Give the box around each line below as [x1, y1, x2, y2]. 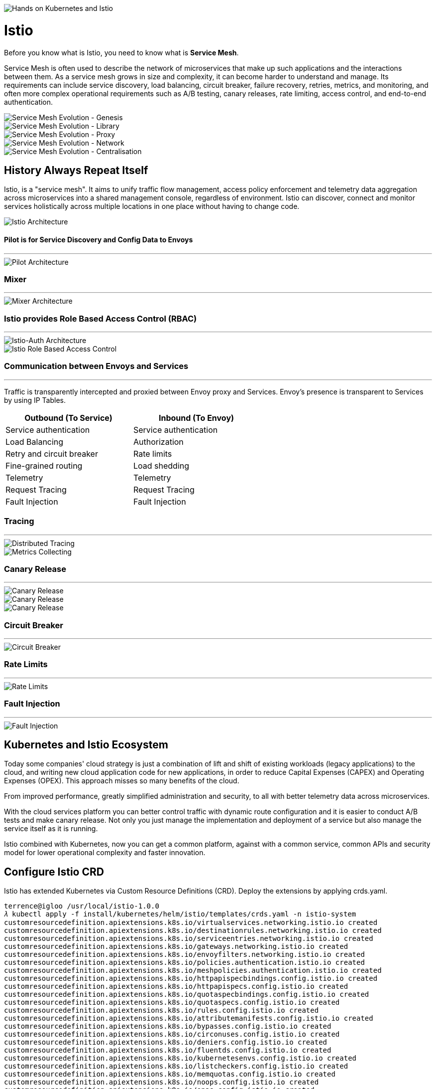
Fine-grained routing [5, 460, 83, 471]
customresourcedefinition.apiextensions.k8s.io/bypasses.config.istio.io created [4, 1022, 331, 1031]
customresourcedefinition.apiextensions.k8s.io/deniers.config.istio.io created [4, 1038, 327, 1047]
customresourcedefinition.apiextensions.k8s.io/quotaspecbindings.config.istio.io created [4, 990, 369, 999]
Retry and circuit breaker [5, 448, 98, 459]
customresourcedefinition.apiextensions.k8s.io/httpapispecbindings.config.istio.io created [4, 974, 378, 983]
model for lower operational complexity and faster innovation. [4, 848, 206, 857]
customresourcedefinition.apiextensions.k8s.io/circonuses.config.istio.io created [4, 1030, 340, 1039]
